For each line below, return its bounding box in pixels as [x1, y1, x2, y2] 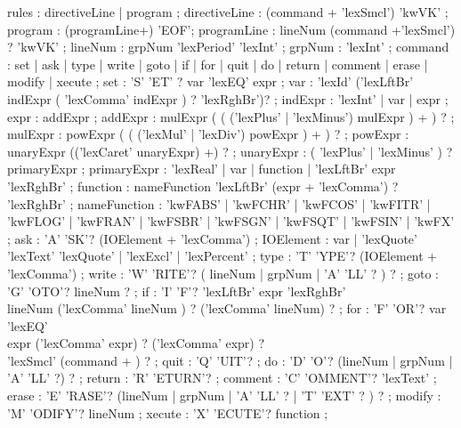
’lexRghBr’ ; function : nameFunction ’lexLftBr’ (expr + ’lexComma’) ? [7, 176, 399, 195]
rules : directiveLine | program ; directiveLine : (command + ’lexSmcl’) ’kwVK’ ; [7, 3, 449, 20]
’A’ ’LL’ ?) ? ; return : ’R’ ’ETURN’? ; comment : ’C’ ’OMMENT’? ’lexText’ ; [7, 368, 437, 387]
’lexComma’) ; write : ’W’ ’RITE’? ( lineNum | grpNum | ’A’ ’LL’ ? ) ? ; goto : [7, 263, 440, 282]
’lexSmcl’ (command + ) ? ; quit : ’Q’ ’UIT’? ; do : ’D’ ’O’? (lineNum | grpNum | [7, 351, 453, 369]
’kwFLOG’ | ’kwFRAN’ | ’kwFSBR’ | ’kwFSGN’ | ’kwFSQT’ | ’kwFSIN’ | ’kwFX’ [7, 212, 455, 230]
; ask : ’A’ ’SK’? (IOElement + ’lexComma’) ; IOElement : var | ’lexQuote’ [7, 229, 417, 247]
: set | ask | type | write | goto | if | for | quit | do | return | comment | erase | [7, 54, 428, 73]
